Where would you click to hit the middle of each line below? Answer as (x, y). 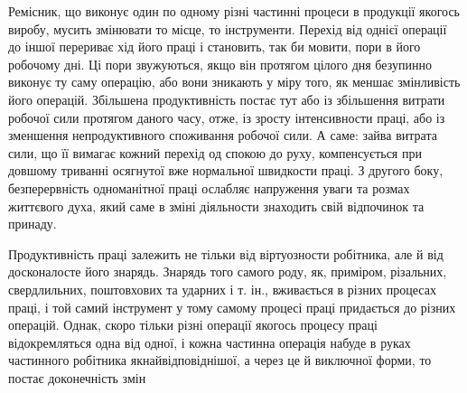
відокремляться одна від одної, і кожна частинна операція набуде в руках (210, 342)
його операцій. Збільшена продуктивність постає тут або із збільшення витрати (227, 99)
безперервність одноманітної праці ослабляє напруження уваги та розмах (209, 187)
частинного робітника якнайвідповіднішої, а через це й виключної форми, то (220, 360)
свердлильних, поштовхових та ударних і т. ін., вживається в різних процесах (222, 289)
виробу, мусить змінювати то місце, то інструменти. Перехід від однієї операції (228, 28)
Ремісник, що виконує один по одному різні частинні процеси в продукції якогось (234, 11)
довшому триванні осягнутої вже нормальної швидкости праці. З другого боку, (226, 170)
